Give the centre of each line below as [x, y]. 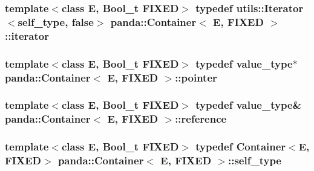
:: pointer [196, 77]
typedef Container [241, 147]
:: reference [201, 119]
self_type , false [56, 21]
